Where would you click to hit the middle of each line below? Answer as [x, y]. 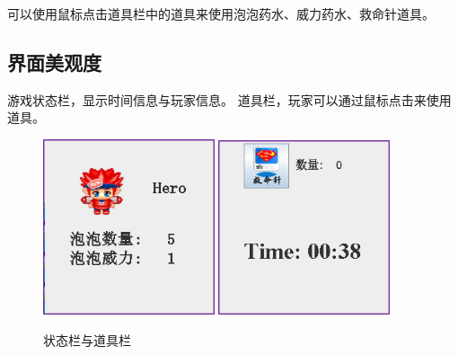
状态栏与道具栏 [87, 339]
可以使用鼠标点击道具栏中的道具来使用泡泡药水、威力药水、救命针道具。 [221, 13]
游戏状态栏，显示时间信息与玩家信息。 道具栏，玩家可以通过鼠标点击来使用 [229, 99]
